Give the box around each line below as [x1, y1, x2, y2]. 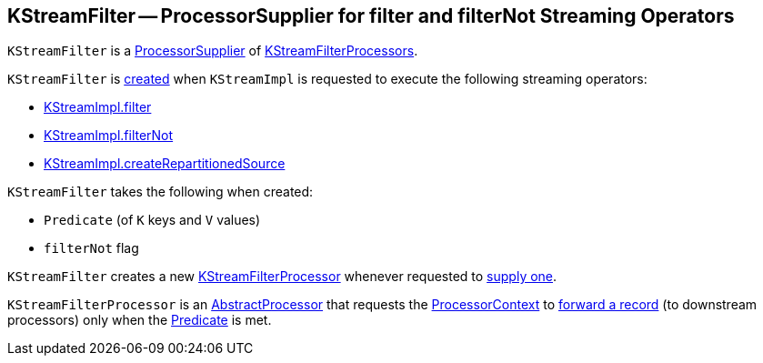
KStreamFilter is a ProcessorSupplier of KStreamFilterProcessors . [7, 43, 418, 59]
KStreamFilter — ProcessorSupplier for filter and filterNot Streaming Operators [7, 5, 735, 27]
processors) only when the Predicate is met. [7, 312, 272, 328]
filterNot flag [44, 240, 139, 257]
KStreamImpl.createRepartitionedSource [44, 156, 286, 172]
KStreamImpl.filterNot [44, 127, 174, 144]
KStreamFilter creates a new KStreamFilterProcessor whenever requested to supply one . [7, 268, 557, 285]
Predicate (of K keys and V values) [44, 212, 261, 228]
